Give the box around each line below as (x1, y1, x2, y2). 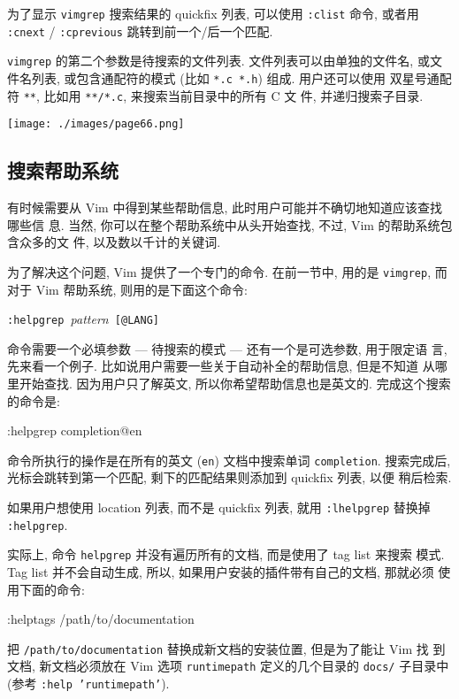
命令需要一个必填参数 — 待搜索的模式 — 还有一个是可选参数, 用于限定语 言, (7, 339, 448, 357)
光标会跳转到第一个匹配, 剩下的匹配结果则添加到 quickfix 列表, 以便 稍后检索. (7, 468, 452, 487)
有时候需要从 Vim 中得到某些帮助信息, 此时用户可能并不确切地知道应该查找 (7, 198, 442, 217)
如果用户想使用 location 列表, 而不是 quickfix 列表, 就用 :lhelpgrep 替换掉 (7, 498, 431, 517)
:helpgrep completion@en (7, 421, 142, 440)
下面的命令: (19, 580, 85, 598)
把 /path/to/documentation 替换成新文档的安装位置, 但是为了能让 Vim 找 (7, 639, 429, 657)
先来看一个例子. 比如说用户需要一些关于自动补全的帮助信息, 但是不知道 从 (7, 357, 435, 375)
